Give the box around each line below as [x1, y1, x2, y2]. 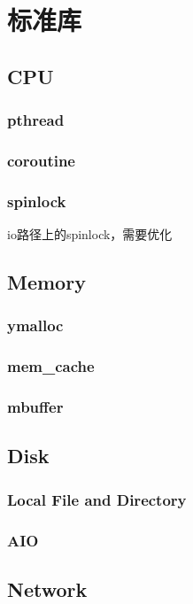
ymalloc [7, 314, 64, 337]
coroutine [7, 149, 75, 171]
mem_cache [7, 355, 95, 377]
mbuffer [7, 396, 64, 418]
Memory [7, 268, 86, 296]
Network [7, 575, 88, 602]
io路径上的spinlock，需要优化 [7, 225, 173, 244]
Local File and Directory [7, 488, 187, 510]
